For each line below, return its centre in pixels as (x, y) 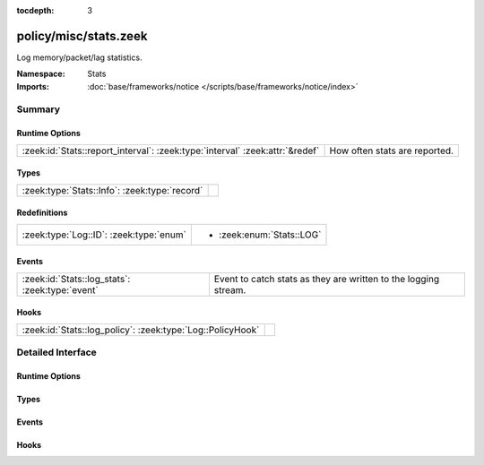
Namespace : (41, 74)
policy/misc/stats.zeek (82, 36)
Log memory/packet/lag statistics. (79, 57)
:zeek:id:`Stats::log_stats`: (76, 279)
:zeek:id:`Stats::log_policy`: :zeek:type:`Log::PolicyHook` (141, 330)
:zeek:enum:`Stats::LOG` (270, 235)
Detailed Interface (57, 352)
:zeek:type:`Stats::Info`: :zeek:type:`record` (112, 190)
